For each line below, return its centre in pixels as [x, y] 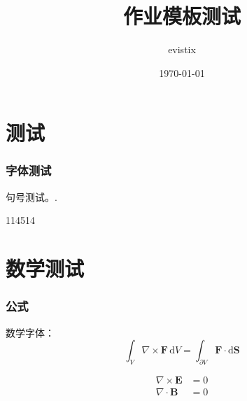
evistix [182, 49]
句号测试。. [31, 196]
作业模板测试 [182, 16]
